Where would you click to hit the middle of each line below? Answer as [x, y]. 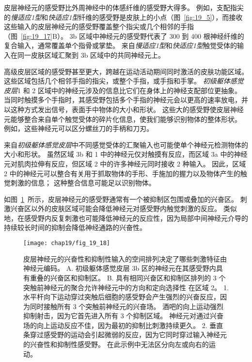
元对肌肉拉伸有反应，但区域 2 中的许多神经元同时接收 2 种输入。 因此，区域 [125, 163]
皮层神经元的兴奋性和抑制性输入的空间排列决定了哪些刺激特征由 [125, 258]
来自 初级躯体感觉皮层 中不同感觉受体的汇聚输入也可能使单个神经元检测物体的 [126, 144]
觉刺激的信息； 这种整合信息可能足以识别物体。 [80, 183]
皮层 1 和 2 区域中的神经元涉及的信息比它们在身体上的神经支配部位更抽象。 [123, 90]
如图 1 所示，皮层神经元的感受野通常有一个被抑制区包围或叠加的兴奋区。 [121, 199]
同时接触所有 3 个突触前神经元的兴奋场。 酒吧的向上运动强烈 [126, 306]
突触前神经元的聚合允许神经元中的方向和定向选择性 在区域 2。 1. [126, 287]
